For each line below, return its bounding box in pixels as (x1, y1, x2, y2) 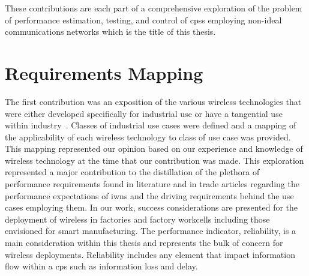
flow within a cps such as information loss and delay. (5, 260, 198, 272)
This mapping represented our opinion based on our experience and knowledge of (5, 142, 303, 155)
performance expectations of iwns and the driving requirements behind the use (5, 189, 294, 202)
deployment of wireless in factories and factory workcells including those (5, 212, 270, 225)
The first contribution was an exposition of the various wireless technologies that (5, 95, 302, 107)
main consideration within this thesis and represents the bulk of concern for (5, 236, 283, 249)
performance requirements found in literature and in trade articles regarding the (5, 178, 299, 190)
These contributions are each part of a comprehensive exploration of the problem (5, 2, 302, 14)
